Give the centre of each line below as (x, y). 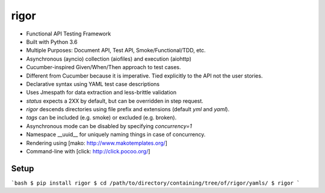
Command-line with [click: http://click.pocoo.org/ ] (88, 152)
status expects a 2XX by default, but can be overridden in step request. (115, 101)
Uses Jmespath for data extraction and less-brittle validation (101, 93)
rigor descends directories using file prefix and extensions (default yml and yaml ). (128, 109)
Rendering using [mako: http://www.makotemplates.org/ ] (97, 143)
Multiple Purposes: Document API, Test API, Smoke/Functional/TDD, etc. (116, 51)
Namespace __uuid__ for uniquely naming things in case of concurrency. (116, 135)
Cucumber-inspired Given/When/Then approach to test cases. (104, 67)
